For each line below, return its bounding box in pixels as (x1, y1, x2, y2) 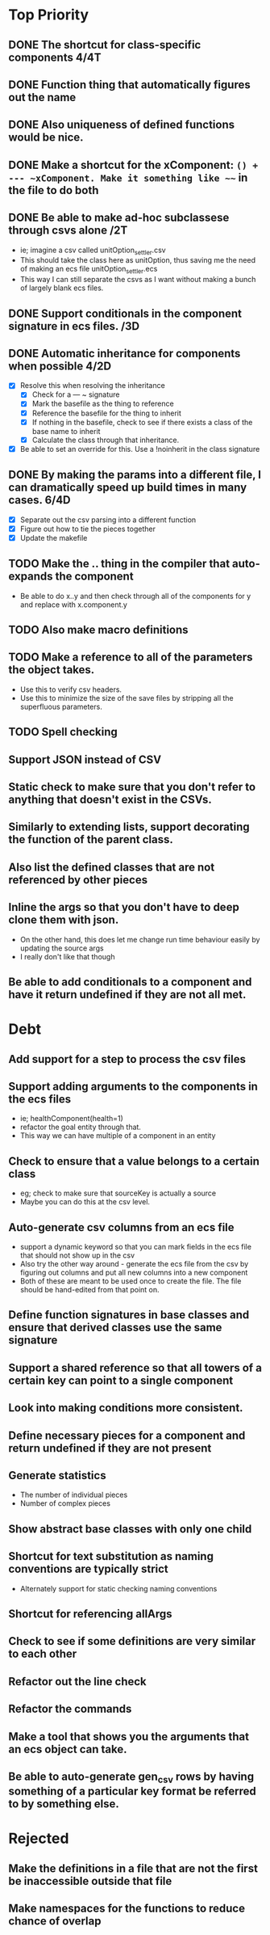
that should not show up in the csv (19, 1250, 135, 1260)
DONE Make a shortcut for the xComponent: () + (8, 158, 259, 171)
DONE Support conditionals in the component (8, 306, 242, 320)
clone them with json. (8, 913, 119, 927)
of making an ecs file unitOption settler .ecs (19, 264, 158, 276)
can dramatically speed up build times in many (8, 481, 247, 495)
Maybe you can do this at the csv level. (19, 1197, 151, 1207)
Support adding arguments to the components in (8, 1079, 258, 1093)
